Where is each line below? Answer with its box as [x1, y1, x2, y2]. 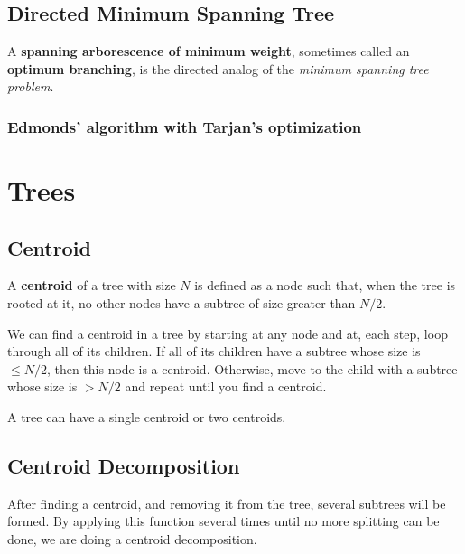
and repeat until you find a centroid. [125, 377, 327, 396]
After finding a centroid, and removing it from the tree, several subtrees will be [7, 493, 446, 512]
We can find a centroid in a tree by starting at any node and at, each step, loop [7, 324, 448, 343]
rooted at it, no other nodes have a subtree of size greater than [7, 294, 356, 312]
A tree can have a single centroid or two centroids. [7, 407, 286, 426]
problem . [7, 77, 54, 96]
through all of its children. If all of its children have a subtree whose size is [7, 342, 421, 361]
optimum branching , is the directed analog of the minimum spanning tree [7, 59, 429, 78]
